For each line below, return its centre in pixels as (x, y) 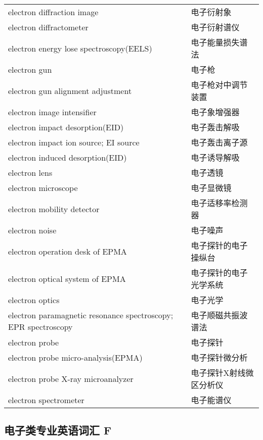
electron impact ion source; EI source (74, 142)
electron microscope (43, 187)
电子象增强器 (215, 112)
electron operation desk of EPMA (68, 251)
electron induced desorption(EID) (68, 157)
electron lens (30, 172)
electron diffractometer (48, 27)
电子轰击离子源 (219, 142)
